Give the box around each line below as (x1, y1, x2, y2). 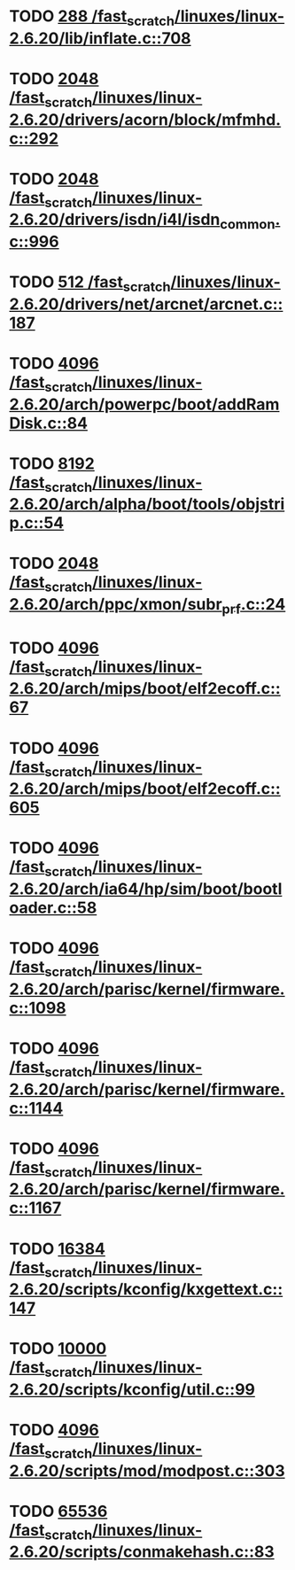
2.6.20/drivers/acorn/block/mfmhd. (9, 109, 282, 129)
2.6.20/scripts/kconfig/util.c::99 (9, 1380, 255, 1399)
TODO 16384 (9, 1239, 106, 1259)
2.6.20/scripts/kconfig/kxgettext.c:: (9, 1279, 283, 1300)
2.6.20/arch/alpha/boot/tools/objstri (9, 494, 285, 515)
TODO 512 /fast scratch (9, 272, 171, 295)
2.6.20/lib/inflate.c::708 (9, 28, 192, 48)
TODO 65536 (9, 1501, 108, 1521)
